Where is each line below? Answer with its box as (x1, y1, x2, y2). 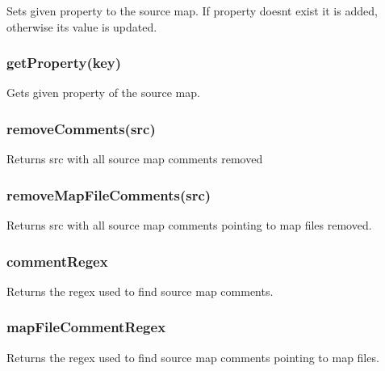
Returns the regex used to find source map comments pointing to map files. (6, 348, 379, 365)
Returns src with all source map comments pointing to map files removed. (6, 217, 372, 234)
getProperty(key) (6, 53, 122, 73)
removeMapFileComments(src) (6, 184, 211, 204)
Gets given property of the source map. (6, 84, 200, 101)
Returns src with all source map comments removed (6, 150, 263, 167)
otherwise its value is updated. (6, 18, 157, 35)
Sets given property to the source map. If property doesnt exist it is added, (6, 2, 378, 19)
